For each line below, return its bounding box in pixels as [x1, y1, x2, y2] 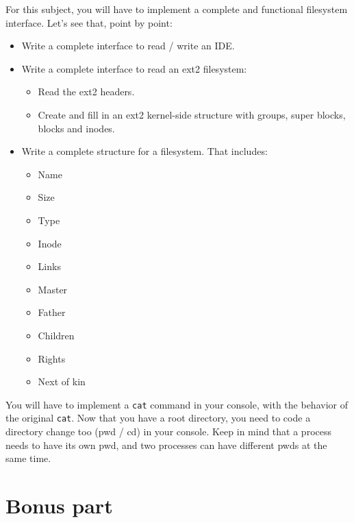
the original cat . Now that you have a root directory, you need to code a [5, 411, 311, 425]
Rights [38, 351, 66, 365]
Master [38, 282, 68, 296]
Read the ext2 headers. [38, 84, 135, 99]
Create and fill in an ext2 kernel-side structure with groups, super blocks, [38, 107, 346, 121]
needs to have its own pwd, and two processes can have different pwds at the [5, 437, 327, 452]
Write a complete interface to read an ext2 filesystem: [21, 61, 247, 75]
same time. [5, 451, 51, 465]
